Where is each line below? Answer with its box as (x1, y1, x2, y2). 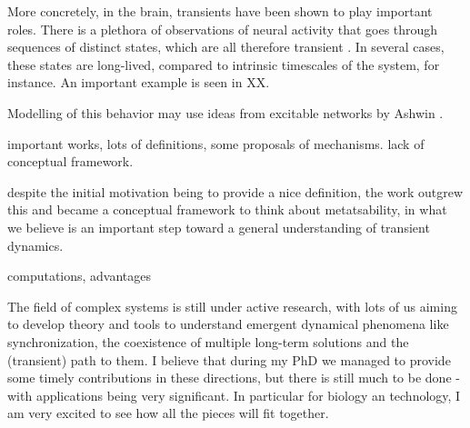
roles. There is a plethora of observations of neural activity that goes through (7, 19, 438, 38)
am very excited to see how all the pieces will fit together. (7, 403, 329, 423)
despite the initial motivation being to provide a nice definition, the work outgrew (7, 182, 464, 201)
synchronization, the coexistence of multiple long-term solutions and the (7, 332, 409, 351)
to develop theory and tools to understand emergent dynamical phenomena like (7, 314, 449, 333)
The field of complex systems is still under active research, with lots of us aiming (7, 296, 457, 315)
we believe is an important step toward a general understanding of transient (7, 217, 430, 236)
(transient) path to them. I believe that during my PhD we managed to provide (7, 350, 451, 369)
